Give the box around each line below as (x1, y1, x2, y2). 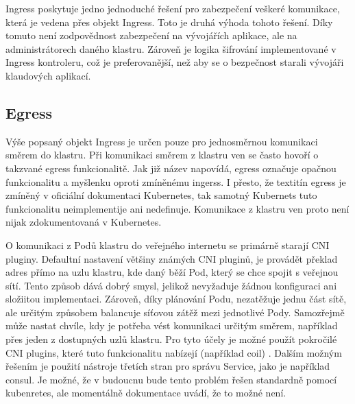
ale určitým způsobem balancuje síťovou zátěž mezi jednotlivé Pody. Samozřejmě (5, 305, 345, 319)
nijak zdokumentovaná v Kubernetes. (5, 215, 162, 229)
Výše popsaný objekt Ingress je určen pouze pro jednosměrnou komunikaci (5, 134, 318, 148)
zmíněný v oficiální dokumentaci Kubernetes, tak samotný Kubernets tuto (5, 188, 317, 202)
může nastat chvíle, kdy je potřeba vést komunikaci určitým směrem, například (5, 318, 338, 333)
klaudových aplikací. (5, 68, 91, 82)
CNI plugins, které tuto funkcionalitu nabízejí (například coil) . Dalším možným (5, 345, 342, 359)
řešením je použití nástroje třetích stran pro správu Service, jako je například (5, 359, 330, 373)
